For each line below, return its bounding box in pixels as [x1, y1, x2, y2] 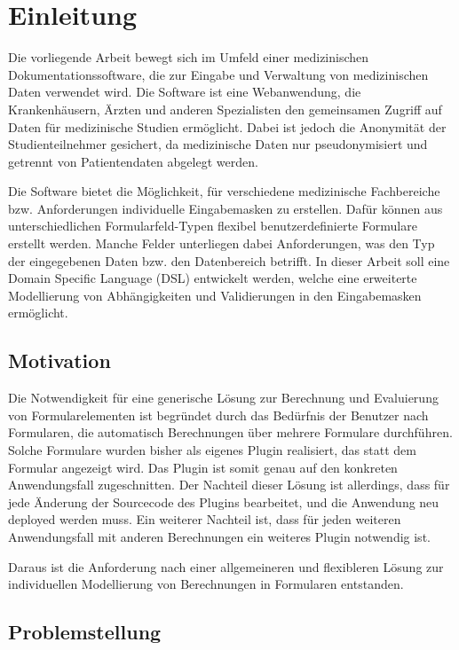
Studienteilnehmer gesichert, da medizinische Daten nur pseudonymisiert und [8, 135, 428, 153]
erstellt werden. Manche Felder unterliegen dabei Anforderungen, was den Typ [8, 234, 435, 253]
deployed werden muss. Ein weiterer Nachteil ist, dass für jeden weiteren [8, 510, 401, 529]
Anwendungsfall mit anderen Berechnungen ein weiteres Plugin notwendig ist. [8, 527, 431, 545]
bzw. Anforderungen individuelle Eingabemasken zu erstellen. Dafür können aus [8, 199, 443, 217]
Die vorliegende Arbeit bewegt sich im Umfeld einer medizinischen [8, 48, 369, 67]
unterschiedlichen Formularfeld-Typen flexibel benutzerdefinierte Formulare [8, 216, 417, 235]
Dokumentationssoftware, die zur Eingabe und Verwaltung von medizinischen [8, 65, 429, 83]
